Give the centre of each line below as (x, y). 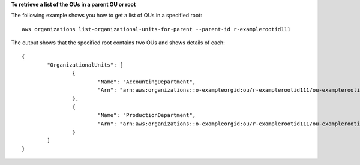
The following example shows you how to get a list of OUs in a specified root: (106, 16)
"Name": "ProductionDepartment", (147, 115)
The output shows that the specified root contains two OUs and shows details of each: (118, 43)
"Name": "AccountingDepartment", (147, 82)
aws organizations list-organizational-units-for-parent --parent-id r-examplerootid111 (156, 29)
